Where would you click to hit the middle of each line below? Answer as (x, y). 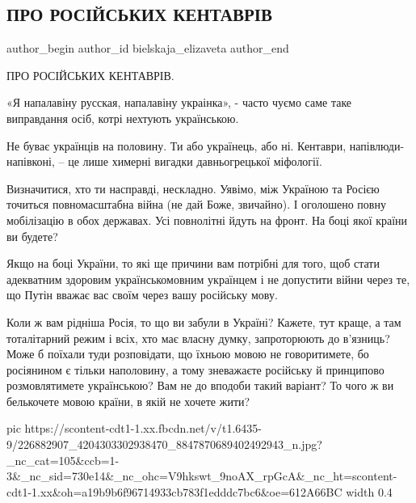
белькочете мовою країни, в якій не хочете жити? (128, 401)
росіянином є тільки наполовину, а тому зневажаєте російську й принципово (195, 369)
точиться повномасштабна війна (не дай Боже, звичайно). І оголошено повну (196, 204)
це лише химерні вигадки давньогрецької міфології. (195, 161)
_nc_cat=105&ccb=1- (63, 460)
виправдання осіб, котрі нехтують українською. (123, 118)
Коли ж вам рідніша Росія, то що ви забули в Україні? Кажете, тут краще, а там (204, 321)
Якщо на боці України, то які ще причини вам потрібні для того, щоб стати (193, 263)
